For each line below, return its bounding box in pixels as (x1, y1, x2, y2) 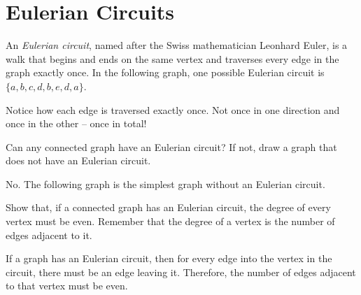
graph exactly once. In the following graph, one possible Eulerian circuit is (6, 65, 325, 80)
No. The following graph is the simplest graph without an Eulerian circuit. (6, 176, 325, 191)
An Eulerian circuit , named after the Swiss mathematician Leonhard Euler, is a (6, 38, 348, 52)
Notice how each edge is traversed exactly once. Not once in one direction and (6, 102, 340, 117)
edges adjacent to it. (6, 227, 92, 242)
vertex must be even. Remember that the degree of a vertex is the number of (6, 214, 335, 229)
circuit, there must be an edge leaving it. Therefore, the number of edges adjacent (6, 264, 356, 279)
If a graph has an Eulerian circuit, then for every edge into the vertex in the (6, 251, 332, 266)
